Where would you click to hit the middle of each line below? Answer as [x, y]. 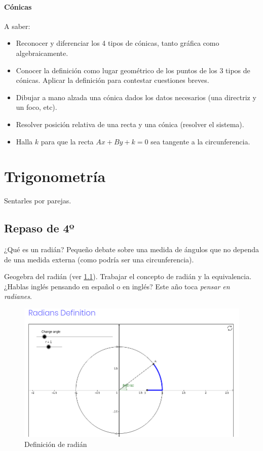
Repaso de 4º [39, 228]
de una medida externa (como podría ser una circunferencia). [99, 259]
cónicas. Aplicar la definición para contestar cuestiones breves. [112, 80]
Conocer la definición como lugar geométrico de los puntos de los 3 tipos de [133, 70]
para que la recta [67, 141]
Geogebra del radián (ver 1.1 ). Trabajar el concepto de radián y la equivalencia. [128, 276]
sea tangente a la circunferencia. [200, 141]
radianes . [18, 296]
